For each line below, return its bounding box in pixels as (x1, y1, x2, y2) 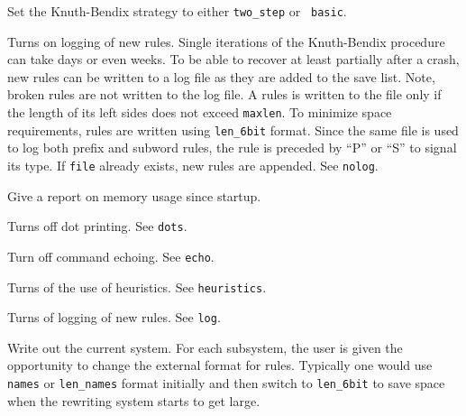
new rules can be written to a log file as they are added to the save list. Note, (7, 67, 435, 86)
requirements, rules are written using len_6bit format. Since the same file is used (7, 120, 459, 139)
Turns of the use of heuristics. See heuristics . (7, 277, 267, 296)
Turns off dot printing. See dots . (7, 217, 187, 236)
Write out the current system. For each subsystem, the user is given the (7, 337, 403, 356)
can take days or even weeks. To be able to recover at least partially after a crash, (7, 50, 460, 69)
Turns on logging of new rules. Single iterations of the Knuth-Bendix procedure (7, 32, 445, 51)
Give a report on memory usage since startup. (7, 186, 261, 205)
